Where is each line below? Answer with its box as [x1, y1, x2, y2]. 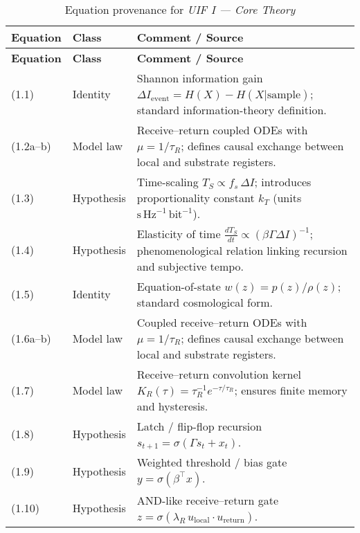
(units [273, 190, 302, 206]
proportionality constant [136, 190, 255, 206]
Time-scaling [136, 174, 199, 190]
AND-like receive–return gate [136, 491, 279, 508]
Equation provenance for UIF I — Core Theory [64, 1, 296, 17]
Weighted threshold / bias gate [136, 453, 287, 470]
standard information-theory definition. [136, 102, 327, 118]
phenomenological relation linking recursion [136, 242, 348, 258]
